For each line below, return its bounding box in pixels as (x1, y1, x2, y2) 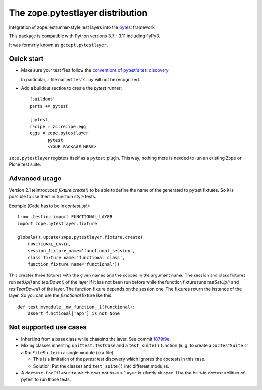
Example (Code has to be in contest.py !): (9, 203, 91, 209)
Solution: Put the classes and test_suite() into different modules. (33, 363, 170, 369)
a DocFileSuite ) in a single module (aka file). (21, 349, 115, 355)
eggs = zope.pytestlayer (30, 130, 89, 136)
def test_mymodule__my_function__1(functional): (17, 304, 135, 309)
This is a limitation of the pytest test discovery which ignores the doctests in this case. (33, 357, 206, 362)
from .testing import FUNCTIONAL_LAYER (17, 214, 113, 219)
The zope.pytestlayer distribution (9, 7, 147, 18)
